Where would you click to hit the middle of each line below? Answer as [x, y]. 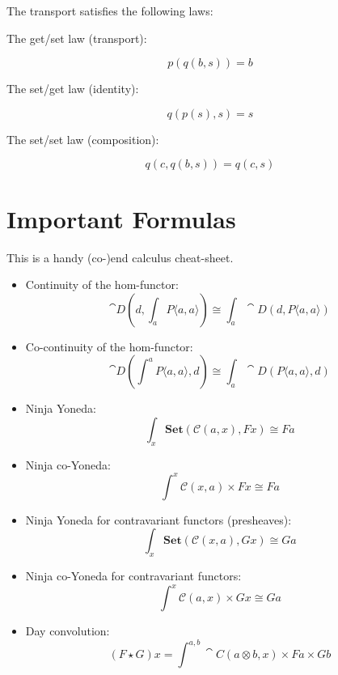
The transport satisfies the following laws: [110, 11]
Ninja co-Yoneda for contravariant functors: [133, 576]
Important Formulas [121, 218]
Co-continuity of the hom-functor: [109, 346]
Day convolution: [68, 631]
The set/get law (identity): [73, 89]
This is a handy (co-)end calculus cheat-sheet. [120, 257]
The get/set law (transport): [77, 38]
